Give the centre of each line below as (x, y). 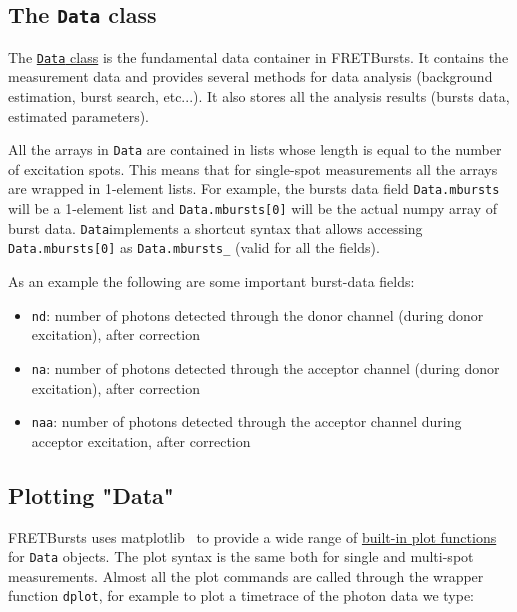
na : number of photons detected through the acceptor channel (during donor (265, 367)
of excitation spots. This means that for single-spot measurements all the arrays (253, 168)
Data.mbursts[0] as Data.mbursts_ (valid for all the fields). (194, 247)
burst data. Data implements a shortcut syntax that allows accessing (215, 227)
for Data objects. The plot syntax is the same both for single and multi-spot (241, 556)
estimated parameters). (78, 115)
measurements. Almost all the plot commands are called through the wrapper (246, 575)
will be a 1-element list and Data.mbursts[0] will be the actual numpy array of (253, 208)
